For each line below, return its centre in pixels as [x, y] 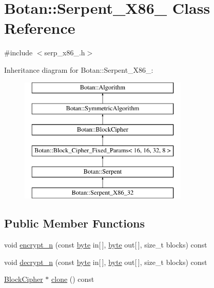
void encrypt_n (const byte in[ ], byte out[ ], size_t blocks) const [106, 245]
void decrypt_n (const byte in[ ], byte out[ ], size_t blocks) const [106, 262]
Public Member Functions [74, 223]
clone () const [73, 279]
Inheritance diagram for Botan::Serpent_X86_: [79, 69]
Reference [40, 28]
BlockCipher [24, 279]
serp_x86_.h [65, 53]
